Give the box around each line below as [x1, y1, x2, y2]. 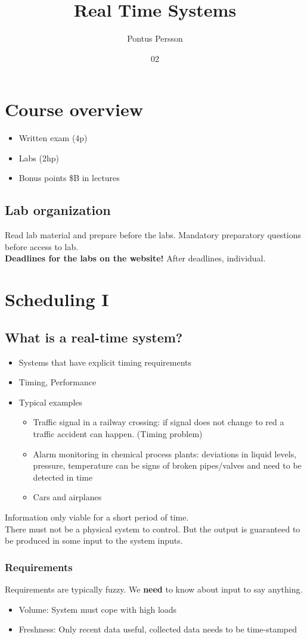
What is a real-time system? [5, 328, 183, 346]
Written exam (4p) [18, 132, 88, 144]
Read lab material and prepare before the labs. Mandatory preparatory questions [5, 229, 302, 241]
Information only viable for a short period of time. [5, 510, 189, 523]
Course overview [5, 97, 144, 121]
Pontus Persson [127, 32, 183, 45]
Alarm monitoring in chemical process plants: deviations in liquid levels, [33, 447, 297, 460]
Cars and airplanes [33, 491, 102, 503]
